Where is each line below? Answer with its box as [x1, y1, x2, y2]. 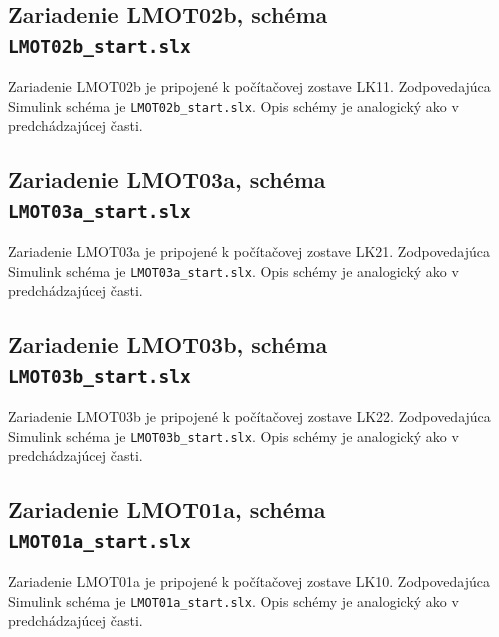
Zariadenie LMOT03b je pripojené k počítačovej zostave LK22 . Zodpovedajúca [8, 406, 491, 427]
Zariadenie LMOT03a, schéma [8, 164, 326, 195]
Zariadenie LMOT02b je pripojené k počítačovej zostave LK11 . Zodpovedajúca [8, 76, 491, 97]
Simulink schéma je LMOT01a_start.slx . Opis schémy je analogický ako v [8, 590, 459, 611]
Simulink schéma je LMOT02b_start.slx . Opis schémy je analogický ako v [8, 95, 459, 116]
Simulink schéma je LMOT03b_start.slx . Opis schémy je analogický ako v [8, 425, 459, 446]
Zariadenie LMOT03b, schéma [8, 329, 328, 360]
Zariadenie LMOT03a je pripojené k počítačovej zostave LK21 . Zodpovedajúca [8, 241, 491, 262]
